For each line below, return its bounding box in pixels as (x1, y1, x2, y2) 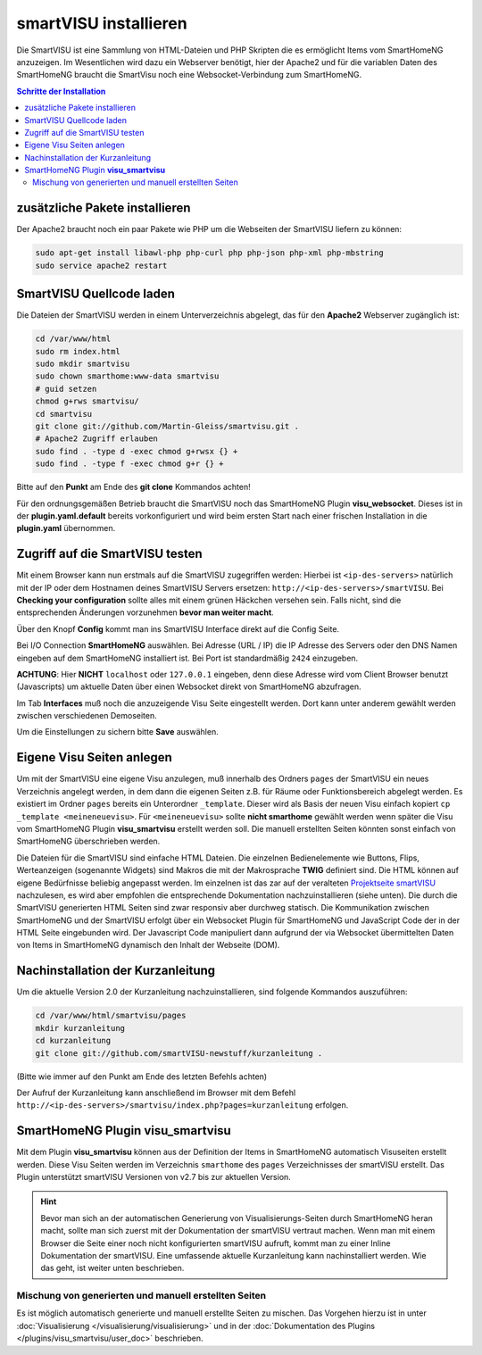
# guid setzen (35, 384, 97, 394)
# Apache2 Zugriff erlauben (35, 434, 158, 444)
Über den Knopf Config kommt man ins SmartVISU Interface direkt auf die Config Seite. (16, 623, 339, 634)
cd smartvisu (35, 409, 93, 419)
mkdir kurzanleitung (35, 1023, 125, 1033)
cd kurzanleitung (35, 1035, 112, 1046)
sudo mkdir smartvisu (35, 359, 130, 369)
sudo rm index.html (35, 346, 120, 356)
